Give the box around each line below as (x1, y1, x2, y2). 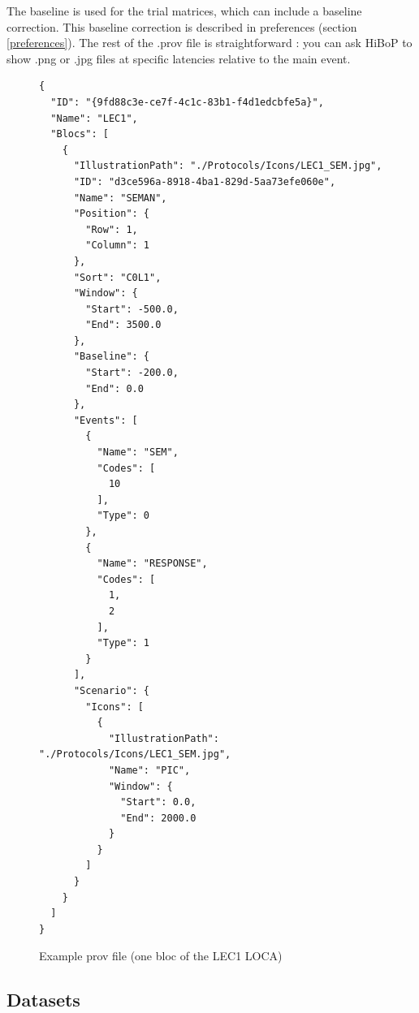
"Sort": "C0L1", (73, 271, 162, 283)
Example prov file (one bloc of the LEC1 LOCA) (39, 947, 283, 964)
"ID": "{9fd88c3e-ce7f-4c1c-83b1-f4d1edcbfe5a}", (50, 96, 324, 108)
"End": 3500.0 (85, 319, 162, 331)
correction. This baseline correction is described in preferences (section (6, 18, 357, 35)
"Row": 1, (85, 223, 138, 235)
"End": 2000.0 (120, 812, 197, 824)
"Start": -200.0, (85, 367, 179, 379)
